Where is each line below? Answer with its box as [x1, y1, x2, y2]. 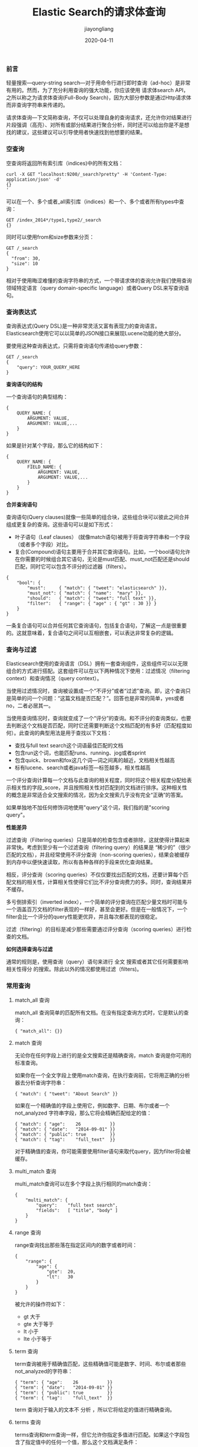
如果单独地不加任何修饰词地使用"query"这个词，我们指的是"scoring [6, 804, 170, 811]
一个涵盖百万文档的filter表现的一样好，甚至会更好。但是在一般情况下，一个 [6, 906, 188, 913]
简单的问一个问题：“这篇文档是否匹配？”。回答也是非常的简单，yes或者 [11, 695, 184, 702]
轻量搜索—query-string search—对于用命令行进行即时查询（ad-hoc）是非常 [6, 79, 191, 86]
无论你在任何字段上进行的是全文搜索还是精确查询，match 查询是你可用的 [14, 1051, 192, 1059]
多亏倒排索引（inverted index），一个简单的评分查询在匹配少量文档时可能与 [6, 899, 188, 906]
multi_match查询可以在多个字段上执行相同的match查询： [14, 1180, 153, 1187]
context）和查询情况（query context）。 [6, 675, 103, 682]
